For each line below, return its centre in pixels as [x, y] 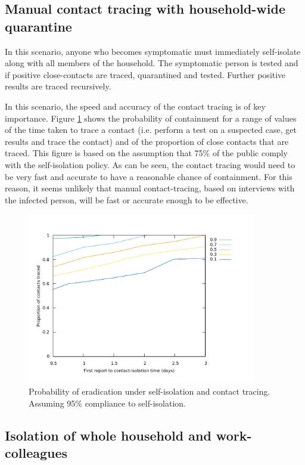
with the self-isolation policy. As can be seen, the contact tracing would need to [150, 164]
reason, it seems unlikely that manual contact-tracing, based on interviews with [150, 188]
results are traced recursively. [58, 86]
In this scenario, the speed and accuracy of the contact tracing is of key [135, 106]
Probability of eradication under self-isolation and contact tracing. [150, 391]
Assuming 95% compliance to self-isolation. [107, 403]
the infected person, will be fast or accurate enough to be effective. [127, 199]
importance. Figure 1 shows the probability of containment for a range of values [151, 118]
